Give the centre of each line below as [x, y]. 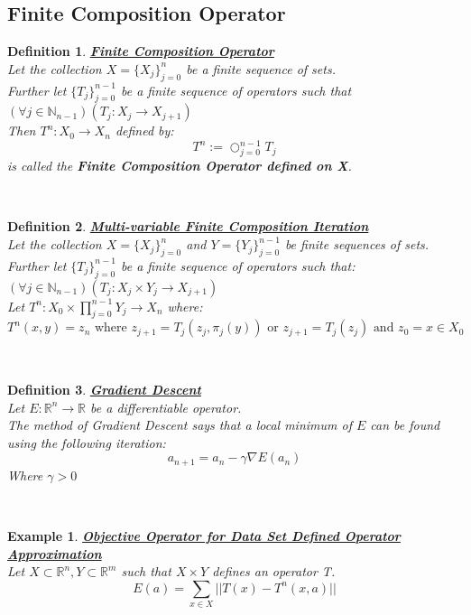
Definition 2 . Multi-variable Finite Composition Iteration [188, 226]
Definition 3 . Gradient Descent [104, 390]
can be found [405, 425]
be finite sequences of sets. [357, 244]
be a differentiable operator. [166, 407]
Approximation [55, 553]
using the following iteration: [87, 442]
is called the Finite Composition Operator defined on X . [180, 166]
